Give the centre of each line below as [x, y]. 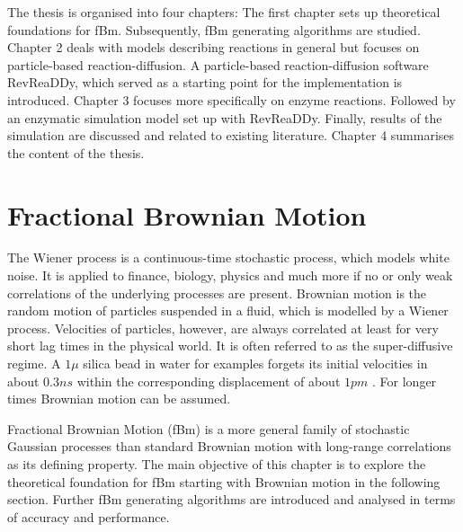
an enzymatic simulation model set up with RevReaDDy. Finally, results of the [225, 117]
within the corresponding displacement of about [209, 381]
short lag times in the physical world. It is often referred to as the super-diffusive [230, 346]
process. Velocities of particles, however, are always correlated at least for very [223, 328]
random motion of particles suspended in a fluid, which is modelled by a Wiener [228, 310]
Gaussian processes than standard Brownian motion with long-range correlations [229, 446]
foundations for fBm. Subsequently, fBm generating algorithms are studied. [214, 29]
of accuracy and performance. [89, 516]
